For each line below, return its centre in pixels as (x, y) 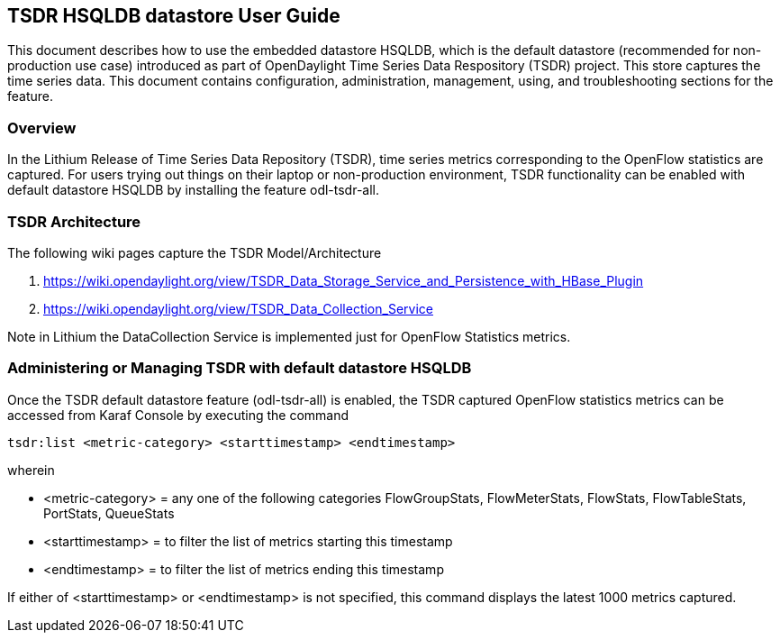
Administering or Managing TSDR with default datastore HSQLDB (240, 368)
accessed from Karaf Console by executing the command (178, 415)
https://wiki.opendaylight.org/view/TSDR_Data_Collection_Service (238, 308)
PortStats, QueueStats (109, 513)
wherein (31, 470)
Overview (42, 128)
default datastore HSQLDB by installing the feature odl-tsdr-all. (194, 190)
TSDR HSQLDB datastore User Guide (174, 16)
